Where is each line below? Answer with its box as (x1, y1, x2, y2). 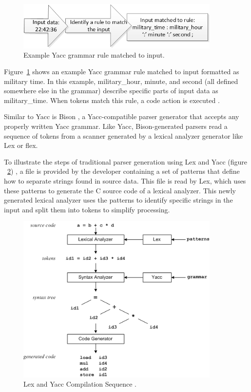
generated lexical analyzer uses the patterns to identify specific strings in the (4, 195, 233, 205)
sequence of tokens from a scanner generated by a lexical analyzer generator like (4, 130, 243, 141)
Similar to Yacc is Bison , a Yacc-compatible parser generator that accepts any (4, 111, 239, 122)
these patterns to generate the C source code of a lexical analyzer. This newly (4, 185, 236, 195)
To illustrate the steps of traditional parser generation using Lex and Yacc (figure (4, 156, 247, 166)
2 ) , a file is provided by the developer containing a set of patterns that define (7, 166, 240, 176)
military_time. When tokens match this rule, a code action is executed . (4, 95, 220, 105)
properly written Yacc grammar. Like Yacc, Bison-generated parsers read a (4, 121, 228, 131)
